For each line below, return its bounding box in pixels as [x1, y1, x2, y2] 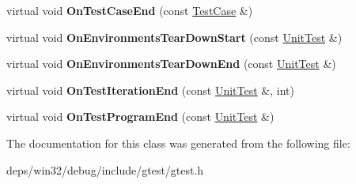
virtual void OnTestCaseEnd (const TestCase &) [6, 2, 253, 18]
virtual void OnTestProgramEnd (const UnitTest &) [6, 108, 275, 125]
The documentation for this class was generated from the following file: [6, 134, 350, 151]
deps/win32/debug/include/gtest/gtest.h [6, 161, 204, 178]
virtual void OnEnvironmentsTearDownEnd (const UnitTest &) [6, 55, 336, 72]
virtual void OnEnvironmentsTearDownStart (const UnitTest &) [6, 28, 343, 45]
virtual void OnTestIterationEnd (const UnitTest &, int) [6, 81, 294, 98]
